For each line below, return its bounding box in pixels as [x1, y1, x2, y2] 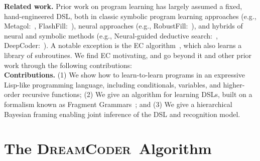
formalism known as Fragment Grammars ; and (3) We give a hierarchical [4, 98, 232, 109]
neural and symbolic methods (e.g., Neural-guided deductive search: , [4, 30, 218, 40]
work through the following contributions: [4, 59, 132, 70]
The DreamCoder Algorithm [4, 138, 212, 158]
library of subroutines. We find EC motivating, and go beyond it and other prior [4, 49, 252, 60]
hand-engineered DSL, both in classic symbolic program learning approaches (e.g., [4, 10, 256, 21]
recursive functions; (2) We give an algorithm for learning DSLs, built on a [22, 89, 252, 99]
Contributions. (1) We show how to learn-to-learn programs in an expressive [4, 69, 245, 80]
